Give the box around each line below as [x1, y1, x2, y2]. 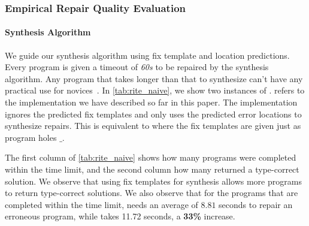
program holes [5, 131, 57, 143]
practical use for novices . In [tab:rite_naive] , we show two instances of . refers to [5, 84, 305, 97]
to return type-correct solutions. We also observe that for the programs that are [5, 186, 298, 199]
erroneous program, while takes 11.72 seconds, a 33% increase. [5, 210, 235, 222]
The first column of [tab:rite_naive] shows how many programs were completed [5, 151, 296, 164]
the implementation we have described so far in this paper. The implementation [5, 96, 298, 109]
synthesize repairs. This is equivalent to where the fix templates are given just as [5, 119, 301, 132]
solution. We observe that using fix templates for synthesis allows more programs [5, 174, 302, 187]
